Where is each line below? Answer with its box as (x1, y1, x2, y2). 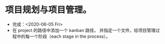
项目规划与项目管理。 (5, 4, 92, 15)
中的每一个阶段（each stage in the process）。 (16, 33, 111, 39)
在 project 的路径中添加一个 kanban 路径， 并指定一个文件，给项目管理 (12, 27, 156, 33)
